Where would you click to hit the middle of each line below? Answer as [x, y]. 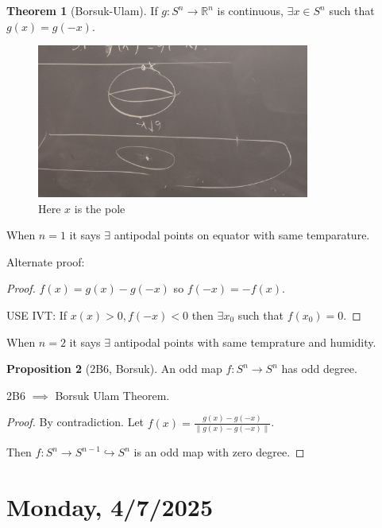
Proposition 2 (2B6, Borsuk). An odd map [114, 369]
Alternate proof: [46, 261]
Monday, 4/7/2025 [110, 506]
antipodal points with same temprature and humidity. [245, 342]
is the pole [100, 208]
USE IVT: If [37, 314]
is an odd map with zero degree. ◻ [219, 452]
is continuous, [250, 10]
